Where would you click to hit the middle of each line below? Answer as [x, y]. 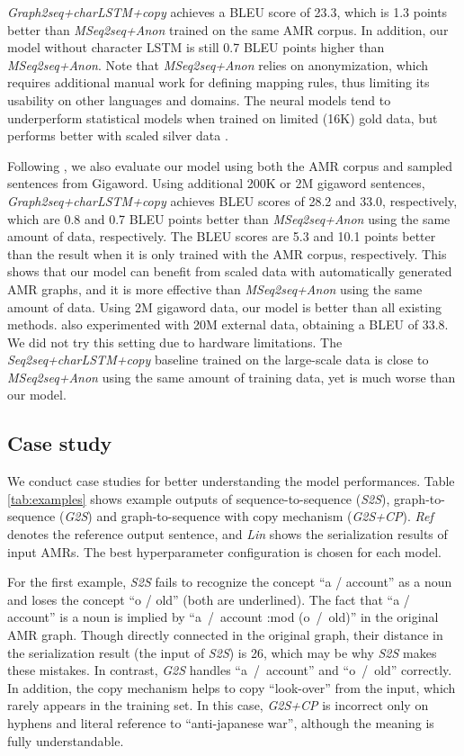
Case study [60, 443]
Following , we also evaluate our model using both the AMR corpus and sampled [230, 165]
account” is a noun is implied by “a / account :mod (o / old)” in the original [223, 617]
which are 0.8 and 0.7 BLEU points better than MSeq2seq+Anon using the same [229, 218]
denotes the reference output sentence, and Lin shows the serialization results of [228, 534]
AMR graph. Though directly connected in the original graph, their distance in [225, 635]
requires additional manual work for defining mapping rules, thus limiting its [219, 82]
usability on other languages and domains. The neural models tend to [199, 99]
